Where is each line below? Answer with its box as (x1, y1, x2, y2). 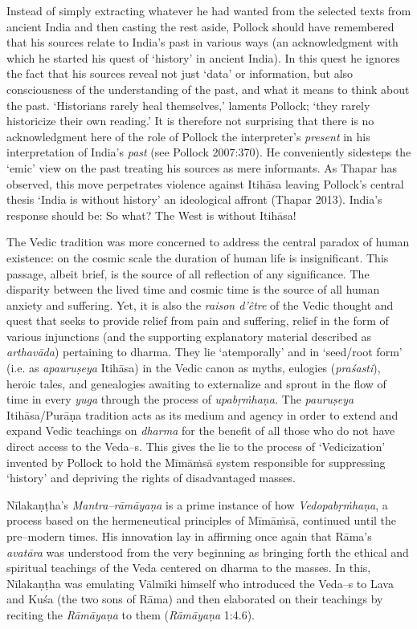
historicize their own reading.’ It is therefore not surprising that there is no (6, 112, 374, 129)
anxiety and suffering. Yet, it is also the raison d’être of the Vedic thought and (6, 296, 394, 313)
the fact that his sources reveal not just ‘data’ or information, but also (6, 65, 354, 82)
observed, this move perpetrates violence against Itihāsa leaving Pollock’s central (6, 175, 404, 192)
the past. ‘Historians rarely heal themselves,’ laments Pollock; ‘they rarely (6, 96, 370, 113)
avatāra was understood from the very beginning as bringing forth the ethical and (6, 543, 409, 560)
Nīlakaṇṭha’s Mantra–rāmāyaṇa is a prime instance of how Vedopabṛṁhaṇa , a (6, 496, 388, 513)
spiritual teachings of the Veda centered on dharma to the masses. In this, (6, 559, 371, 576)
